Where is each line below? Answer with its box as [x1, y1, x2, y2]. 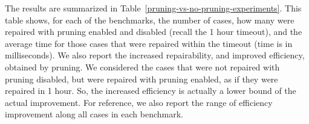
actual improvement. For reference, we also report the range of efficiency [5, 96, 273, 108]
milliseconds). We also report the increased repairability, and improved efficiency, [5, 49, 305, 61]
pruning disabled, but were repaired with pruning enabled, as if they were [5, 72, 278, 85]
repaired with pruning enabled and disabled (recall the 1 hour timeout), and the [5, 25, 302, 38]
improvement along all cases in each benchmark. [5, 108, 183, 120]
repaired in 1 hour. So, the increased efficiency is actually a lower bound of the [5, 84, 296, 97]
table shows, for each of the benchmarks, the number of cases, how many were [5, 13, 294, 26]
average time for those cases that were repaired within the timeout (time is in [5, 37, 293, 49]
